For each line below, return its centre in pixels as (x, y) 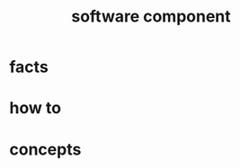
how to (35, 108)
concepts (45, 149)
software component (151, 17)
